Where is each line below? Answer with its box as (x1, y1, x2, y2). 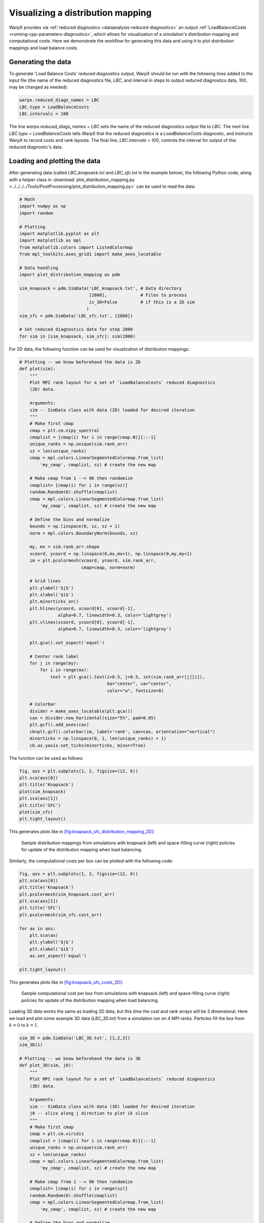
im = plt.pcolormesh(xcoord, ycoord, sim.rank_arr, (29, 558, 156, 564)
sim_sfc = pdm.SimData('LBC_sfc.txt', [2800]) (19, 313, 133, 318)
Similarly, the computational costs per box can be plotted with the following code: (9, 858, 174, 863)
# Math (19, 197, 35, 202)
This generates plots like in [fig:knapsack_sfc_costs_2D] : (9, 979, 123, 985)
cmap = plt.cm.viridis (29, 1131, 84, 1137)
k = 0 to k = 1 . (9, 1022, 39, 1028)
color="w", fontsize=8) (107, 688, 164, 693)
